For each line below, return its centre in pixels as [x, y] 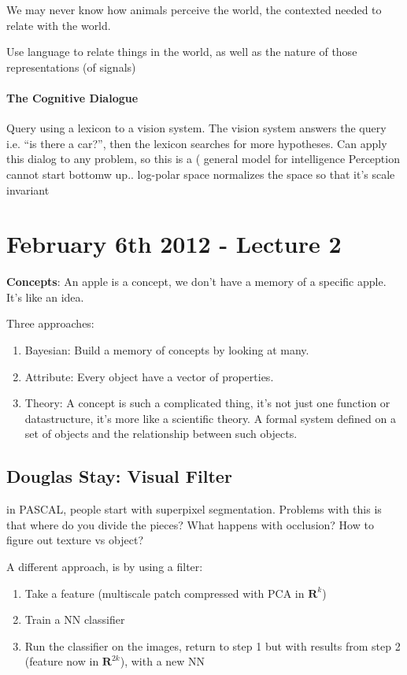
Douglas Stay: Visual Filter [119, 476]
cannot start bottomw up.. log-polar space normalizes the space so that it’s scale [201, 174]
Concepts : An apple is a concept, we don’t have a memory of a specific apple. [196, 282]
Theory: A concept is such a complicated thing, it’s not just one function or [207, 403]
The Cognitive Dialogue [72, 97]
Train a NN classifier [75, 619]
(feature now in [62, 661]
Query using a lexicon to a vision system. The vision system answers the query [196, 128]
